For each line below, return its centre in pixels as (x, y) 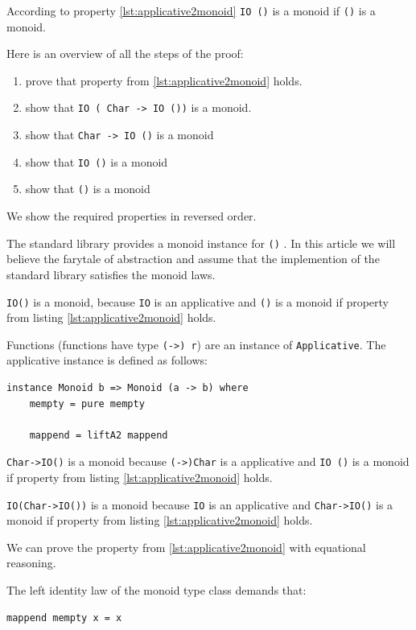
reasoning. (31, 563)
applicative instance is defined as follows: (107, 360)
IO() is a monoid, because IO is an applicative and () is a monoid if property (198, 301)
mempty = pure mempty (87, 404)
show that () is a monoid (88, 189)
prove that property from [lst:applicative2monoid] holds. (164, 80)
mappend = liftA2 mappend (99, 435)
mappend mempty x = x (64, 618)
